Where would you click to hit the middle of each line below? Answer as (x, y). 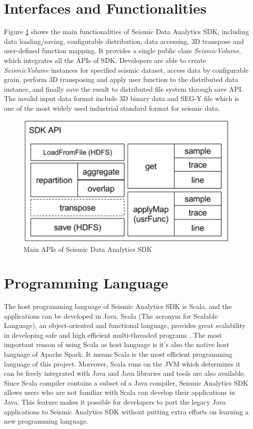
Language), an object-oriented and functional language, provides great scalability (125, 325)
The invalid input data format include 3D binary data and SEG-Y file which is (122, 98)
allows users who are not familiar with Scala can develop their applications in (120, 392)
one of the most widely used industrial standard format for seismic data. (112, 108)
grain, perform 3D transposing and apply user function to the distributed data (121, 79)
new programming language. (46, 421)
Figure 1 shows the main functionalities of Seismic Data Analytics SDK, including (126, 31)
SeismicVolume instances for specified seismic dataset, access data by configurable (126, 70)
